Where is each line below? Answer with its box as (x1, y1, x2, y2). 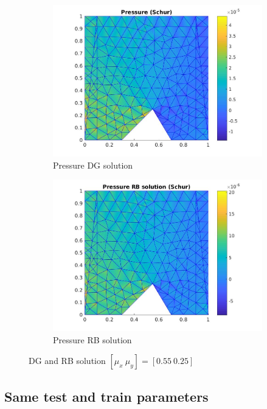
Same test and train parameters (4, 386, 209, 405)
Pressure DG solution (53, 158, 133, 171)
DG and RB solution (29, 354, 106, 367)
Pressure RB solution (53, 333, 132, 346)
